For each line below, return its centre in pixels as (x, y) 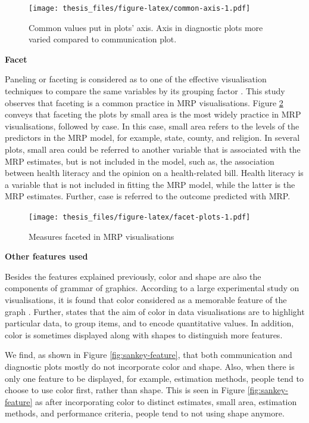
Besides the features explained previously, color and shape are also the (133, 276)
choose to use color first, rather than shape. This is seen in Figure (125, 390)
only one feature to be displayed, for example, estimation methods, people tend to (154, 378)
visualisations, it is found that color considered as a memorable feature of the (146, 300)
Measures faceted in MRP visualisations (102, 236)
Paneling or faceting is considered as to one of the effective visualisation (136, 79)
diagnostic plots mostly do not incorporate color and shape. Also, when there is (150, 366)
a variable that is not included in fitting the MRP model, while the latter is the (150, 184)
